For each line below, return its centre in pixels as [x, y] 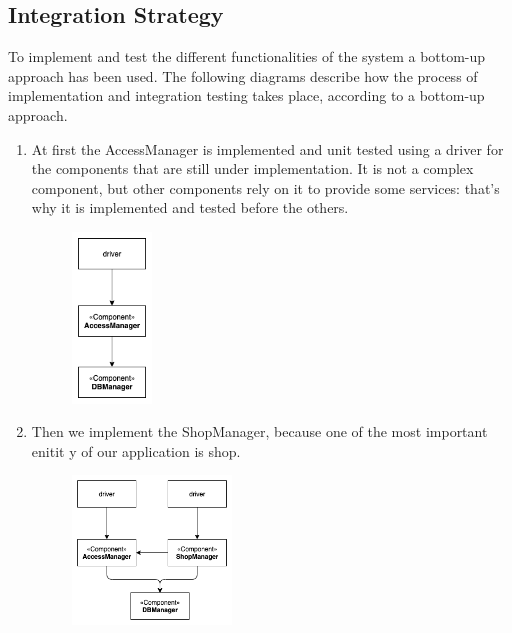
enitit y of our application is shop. [136, 450]
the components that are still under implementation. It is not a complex [252, 168]
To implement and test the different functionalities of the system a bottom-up [247, 56]
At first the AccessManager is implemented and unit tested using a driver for [267, 148]
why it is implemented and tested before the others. [190, 207]
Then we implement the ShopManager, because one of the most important [259, 431]
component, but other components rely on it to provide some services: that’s [265, 187]
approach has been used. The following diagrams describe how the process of [243, 75]
